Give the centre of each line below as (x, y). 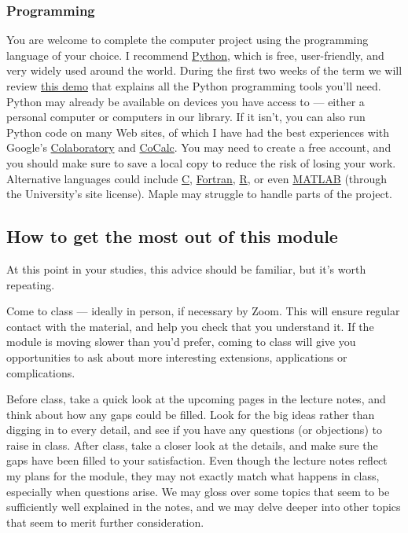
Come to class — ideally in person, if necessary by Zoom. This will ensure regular (203, 311)
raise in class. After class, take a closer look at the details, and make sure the (192, 445)
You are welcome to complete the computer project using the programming (187, 40)
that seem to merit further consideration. (105, 522)
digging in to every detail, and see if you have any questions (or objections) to (194, 430)
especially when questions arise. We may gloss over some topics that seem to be (198, 491)
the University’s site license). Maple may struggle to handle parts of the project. (199, 194)
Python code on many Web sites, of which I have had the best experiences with (198, 132)
